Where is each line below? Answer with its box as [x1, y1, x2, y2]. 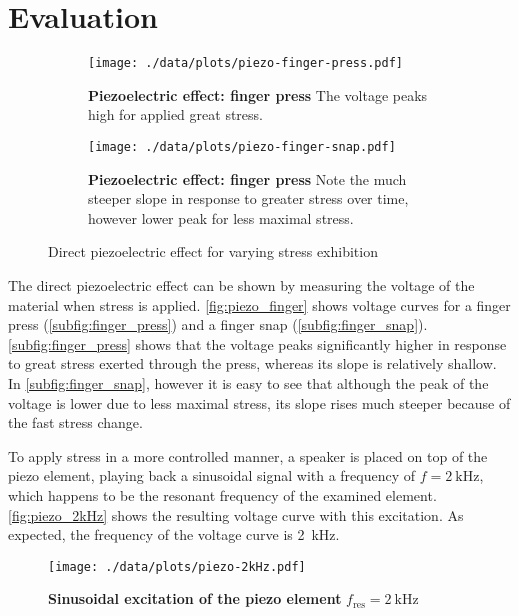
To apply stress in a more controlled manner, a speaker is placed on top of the [8, 445, 488, 466]
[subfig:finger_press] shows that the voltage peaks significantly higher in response [8, 333, 507, 354]
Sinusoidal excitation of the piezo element [48, 588, 342, 609]
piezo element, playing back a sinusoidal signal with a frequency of [8, 465, 416, 486]
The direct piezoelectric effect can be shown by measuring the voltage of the [8, 275, 475, 295]
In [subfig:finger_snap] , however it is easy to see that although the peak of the [8, 372, 489, 393]
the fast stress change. [8, 412, 143, 433]
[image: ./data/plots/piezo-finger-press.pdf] [88, 56, 403, 71]
